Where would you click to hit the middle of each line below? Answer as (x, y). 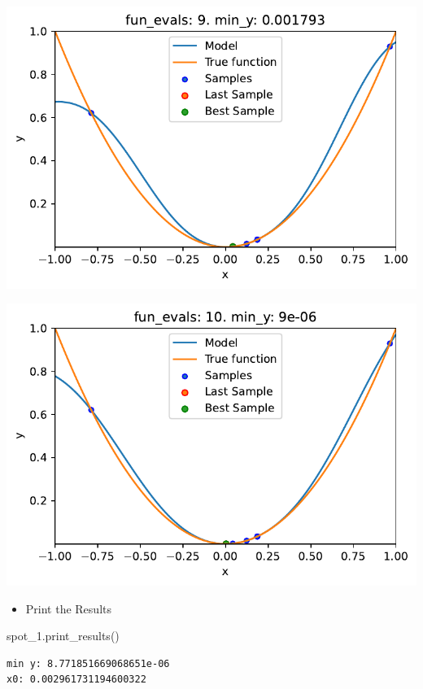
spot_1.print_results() (63, 636)
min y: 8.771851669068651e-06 (88, 663)
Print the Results (68, 608)
